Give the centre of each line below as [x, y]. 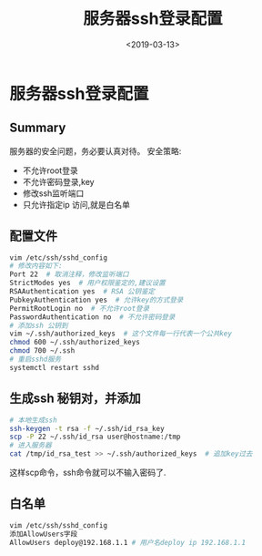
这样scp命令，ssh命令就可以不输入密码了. [88, 472]
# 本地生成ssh [33, 420]
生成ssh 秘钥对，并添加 [75, 399]
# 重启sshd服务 [35, 360]
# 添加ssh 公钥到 [39, 325]
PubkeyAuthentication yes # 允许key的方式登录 [96, 300]
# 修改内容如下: [36, 266]
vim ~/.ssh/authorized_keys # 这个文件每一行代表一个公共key [121, 334]
